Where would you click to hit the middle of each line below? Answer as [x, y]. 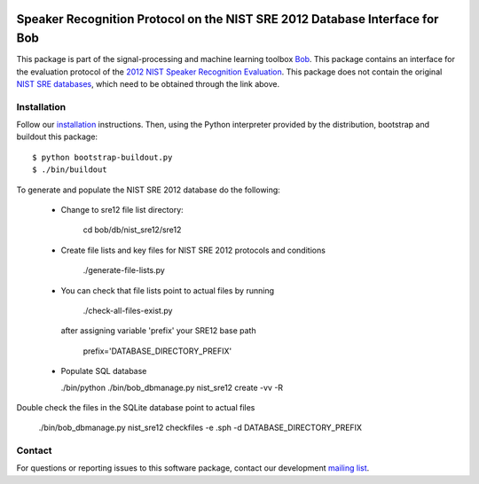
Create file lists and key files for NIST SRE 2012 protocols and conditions [193, 250]
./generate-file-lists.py [124, 270]
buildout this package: [57, 137]
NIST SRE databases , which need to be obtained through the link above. [148, 83]
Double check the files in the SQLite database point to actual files [136, 407]
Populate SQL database [104, 371]
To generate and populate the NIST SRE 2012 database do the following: [149, 190]
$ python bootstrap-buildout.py [102, 157]
